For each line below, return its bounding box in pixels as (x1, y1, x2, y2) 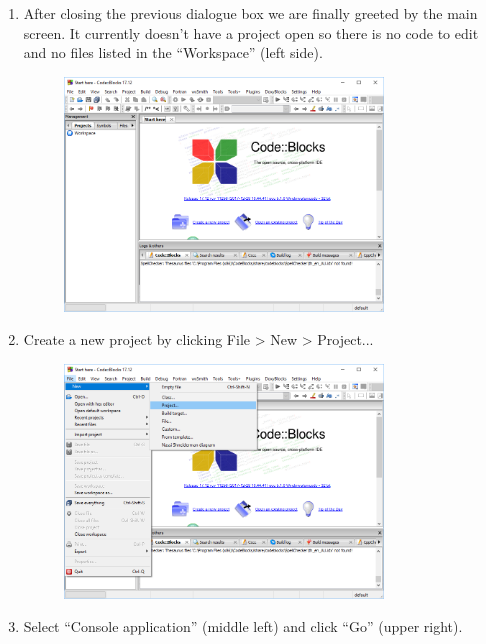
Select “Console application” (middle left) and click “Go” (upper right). (23, 616, 463, 637)
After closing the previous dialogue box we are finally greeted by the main (23, 3, 478, 23)
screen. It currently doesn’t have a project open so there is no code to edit (23, 22, 479, 43)
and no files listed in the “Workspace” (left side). (23, 42, 323, 63)
